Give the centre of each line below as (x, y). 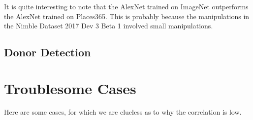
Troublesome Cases (70, 88)
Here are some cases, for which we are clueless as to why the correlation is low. (123, 111)
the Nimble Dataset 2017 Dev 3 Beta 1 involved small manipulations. (109, 26)
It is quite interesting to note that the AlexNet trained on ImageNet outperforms (126, 6)
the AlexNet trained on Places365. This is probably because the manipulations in (127, 16)
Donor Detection (47, 52)
